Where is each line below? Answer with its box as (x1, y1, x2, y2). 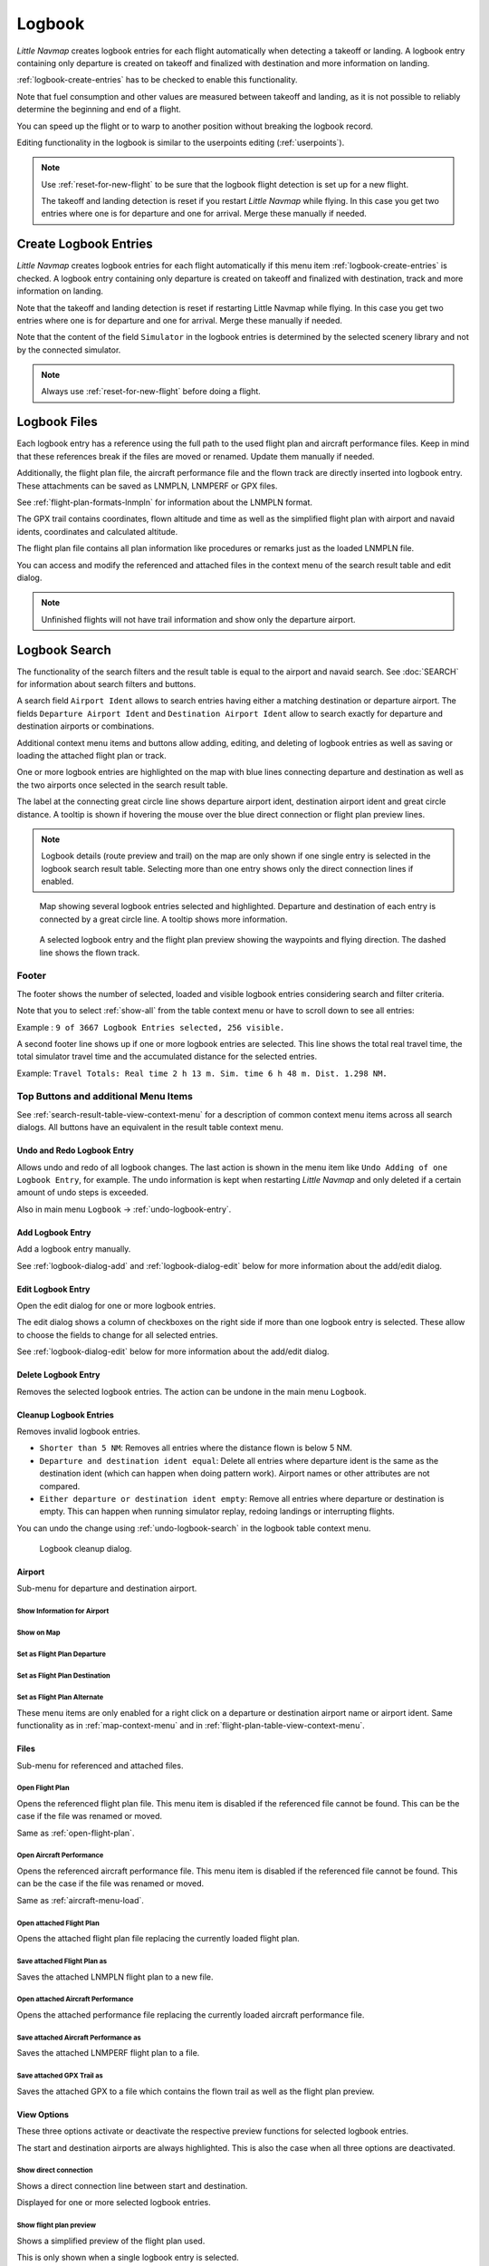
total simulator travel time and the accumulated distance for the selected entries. (16, 1051, 318, 1062)
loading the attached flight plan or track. (16, 750, 167, 760)
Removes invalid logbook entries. (16, 1426, 140, 1437)
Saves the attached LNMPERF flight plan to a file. (16, 2048, 200, 2058)
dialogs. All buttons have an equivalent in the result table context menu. (16, 1122, 284, 1133)
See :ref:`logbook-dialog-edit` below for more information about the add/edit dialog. (16, 1346, 330, 1357)
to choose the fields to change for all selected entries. (16, 1329, 218, 1341)
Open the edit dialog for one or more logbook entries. (16, 1300, 216, 1311)
